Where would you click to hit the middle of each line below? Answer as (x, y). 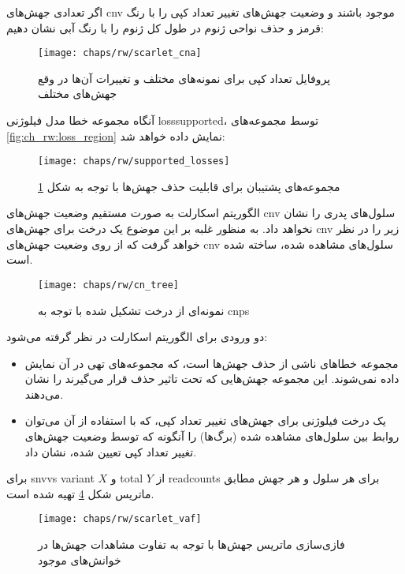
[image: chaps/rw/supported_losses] (134, 161)
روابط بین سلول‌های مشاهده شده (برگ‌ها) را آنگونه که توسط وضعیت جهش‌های (212, 436)
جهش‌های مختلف (78, 94)
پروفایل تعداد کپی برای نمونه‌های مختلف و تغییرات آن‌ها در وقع (184, 78)
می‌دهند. (44, 394)
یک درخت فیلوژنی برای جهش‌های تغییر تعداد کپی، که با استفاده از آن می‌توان (205, 420)
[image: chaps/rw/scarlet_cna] (120, 53)
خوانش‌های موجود (80, 559)
